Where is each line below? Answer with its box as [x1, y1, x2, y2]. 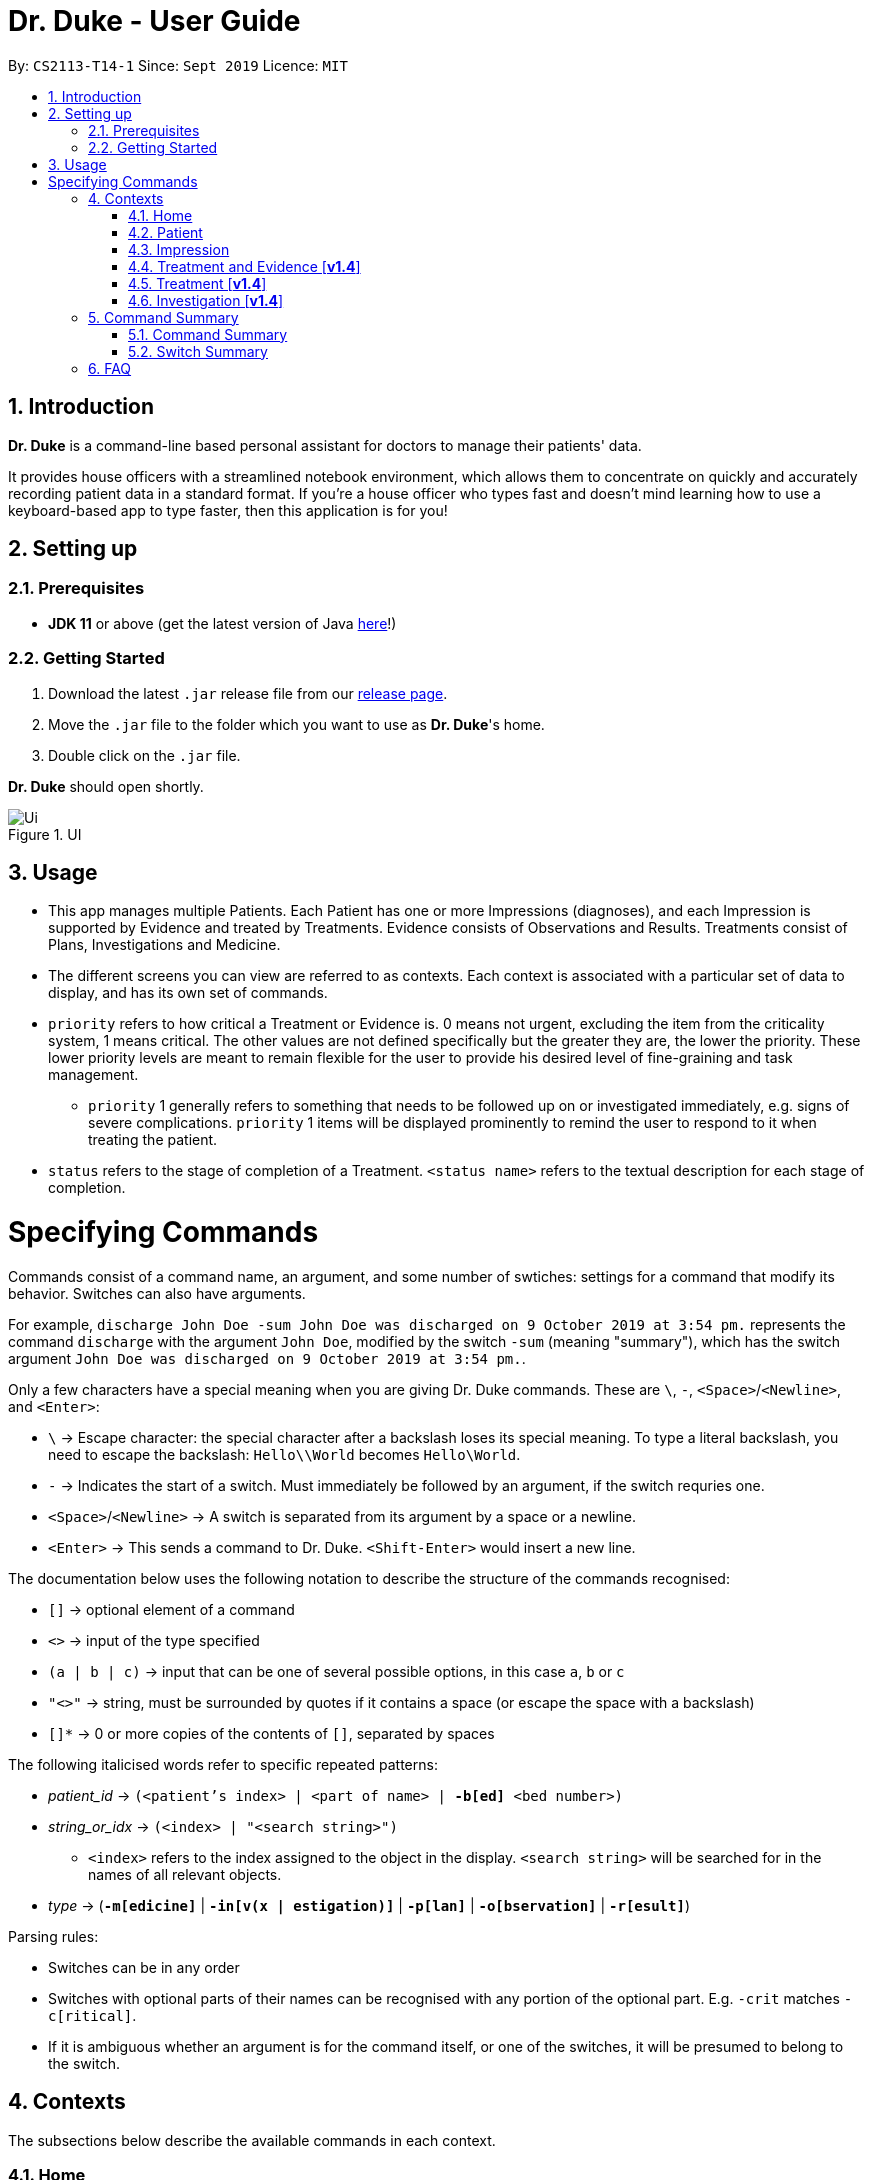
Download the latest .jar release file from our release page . [48, 684, 448, 702]
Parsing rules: [8, 1927, 99, 1945]
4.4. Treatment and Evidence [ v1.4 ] [128, 257, 361, 275]
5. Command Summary [88, 308, 239, 326]
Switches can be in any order [48, 1958, 240, 1976]
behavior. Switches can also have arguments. [8, 1284, 306, 1302]
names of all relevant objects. [88, 1865, 282, 1883]
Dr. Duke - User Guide [8, 4, 301, 38]
